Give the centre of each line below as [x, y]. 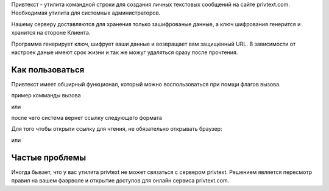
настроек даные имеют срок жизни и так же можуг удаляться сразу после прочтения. [125, 52]
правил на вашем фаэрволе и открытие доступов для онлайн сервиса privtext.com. [120, 181]
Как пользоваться [48, 70]
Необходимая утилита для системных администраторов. [86, 13]
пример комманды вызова [46, 95]
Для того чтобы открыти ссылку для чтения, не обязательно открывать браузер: [117, 129]
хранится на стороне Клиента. [51, 33]
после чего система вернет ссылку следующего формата [87, 118]
